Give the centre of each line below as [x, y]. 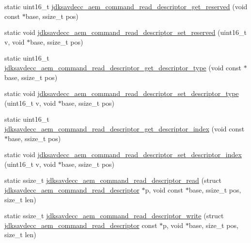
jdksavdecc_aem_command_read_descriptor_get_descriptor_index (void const [125, 128]
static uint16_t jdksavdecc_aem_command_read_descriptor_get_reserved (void [126, 6]
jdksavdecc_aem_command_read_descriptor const [81, 225]
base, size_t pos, [213, 225]
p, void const [164, 189]
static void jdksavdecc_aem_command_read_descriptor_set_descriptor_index [123, 154]
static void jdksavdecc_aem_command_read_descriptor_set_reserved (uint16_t [125, 32]
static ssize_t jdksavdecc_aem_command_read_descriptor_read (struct [113, 180]
